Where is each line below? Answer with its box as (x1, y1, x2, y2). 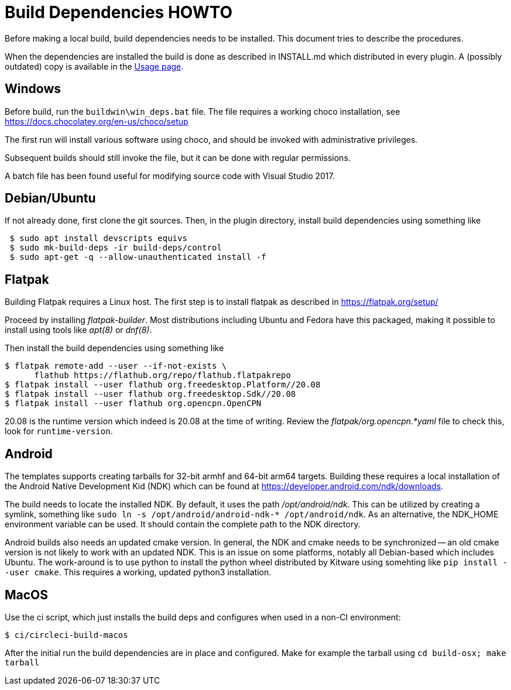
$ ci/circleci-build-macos (5, 630, 128, 640)
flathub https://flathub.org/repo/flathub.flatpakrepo (34, 370, 291, 380)
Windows (5, 81, 61, 97)
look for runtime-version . (5, 426, 113, 437)
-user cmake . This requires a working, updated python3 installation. (5, 567, 272, 578)
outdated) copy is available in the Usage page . (5, 61, 184, 71)
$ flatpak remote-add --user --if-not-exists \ (5, 361, 227, 371)
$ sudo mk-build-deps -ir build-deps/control (9, 243, 222, 253)
